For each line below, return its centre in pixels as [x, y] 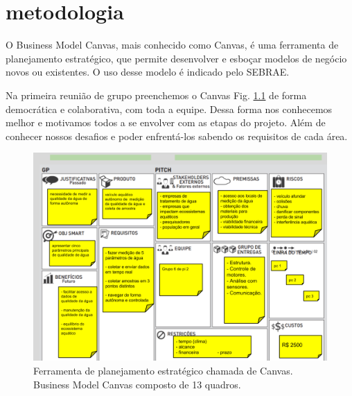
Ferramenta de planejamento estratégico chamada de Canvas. [163, 370]
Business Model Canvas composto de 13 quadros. [137, 384]
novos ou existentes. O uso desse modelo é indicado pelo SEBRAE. [148, 72]
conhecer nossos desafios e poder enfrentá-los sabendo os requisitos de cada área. [177, 136]
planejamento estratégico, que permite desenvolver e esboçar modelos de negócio [176, 58]
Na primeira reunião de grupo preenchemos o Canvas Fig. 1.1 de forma [156, 95]
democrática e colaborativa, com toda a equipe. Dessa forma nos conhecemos [169, 109]
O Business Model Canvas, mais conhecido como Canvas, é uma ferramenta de [172, 45]
